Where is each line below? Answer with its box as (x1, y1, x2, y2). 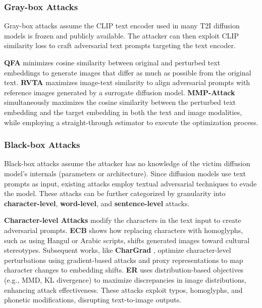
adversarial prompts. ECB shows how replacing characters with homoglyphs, (4, 224, 243, 235)
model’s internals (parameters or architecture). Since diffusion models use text (4, 168, 246, 178)
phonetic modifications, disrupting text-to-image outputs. (4, 294, 182, 305)
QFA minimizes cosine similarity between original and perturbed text (4, 57, 221, 67)
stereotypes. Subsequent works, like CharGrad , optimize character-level (4, 245, 231, 255)
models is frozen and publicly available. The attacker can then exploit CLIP (4, 30, 239, 41)
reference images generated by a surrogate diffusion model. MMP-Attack (4, 87, 235, 97)
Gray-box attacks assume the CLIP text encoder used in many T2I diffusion (4, 20, 240, 31)
